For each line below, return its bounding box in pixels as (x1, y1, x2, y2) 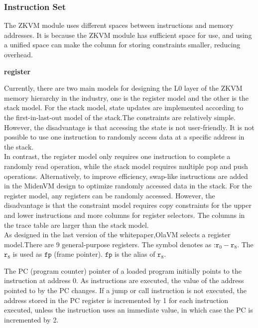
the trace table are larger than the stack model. (4, 219, 149, 230)
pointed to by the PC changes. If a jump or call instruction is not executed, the (4, 285, 247, 296)
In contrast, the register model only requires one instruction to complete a (4, 151, 231, 162)
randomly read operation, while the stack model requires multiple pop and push (4, 161, 248, 171)
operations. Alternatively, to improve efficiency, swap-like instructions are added (4, 170, 248, 181)
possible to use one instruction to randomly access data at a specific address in (4, 132, 245, 142)
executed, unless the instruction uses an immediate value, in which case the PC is (4, 305, 253, 315)
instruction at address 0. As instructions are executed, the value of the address (4, 275, 244, 286)
